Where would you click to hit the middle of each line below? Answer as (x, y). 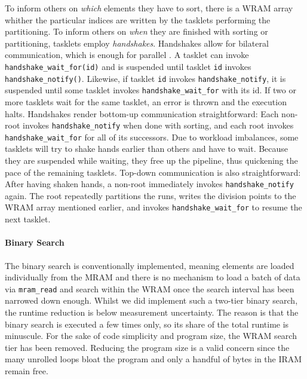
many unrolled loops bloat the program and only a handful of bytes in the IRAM (153, 359)
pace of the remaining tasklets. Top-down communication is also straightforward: (153, 172)
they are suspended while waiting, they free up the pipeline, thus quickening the (151, 161)
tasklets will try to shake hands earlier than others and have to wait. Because (147, 149)
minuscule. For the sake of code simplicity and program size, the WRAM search (151, 336)
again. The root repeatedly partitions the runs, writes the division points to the (151, 195)
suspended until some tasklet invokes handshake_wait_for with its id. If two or (151, 90)
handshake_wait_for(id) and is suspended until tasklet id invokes (128, 66)
